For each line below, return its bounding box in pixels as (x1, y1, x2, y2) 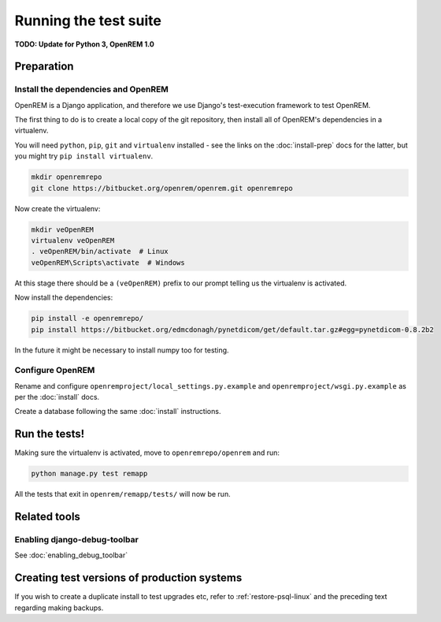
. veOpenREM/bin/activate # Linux (31, 247, 169, 256)
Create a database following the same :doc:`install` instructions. (14, 407, 221, 416)
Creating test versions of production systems (14, 572, 243, 585)
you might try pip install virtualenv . (14, 151, 154, 161)
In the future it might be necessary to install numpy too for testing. (14, 345, 229, 355)
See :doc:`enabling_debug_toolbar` (14, 550, 128, 560)
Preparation (14, 60, 74, 73)
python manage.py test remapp (31, 469, 148, 479)
